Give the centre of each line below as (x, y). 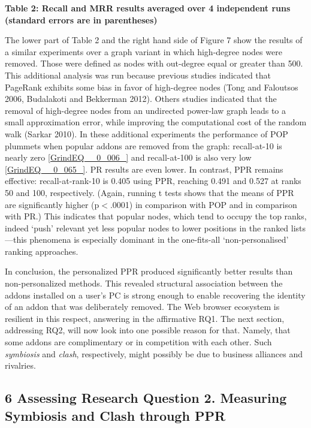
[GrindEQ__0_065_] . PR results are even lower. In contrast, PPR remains (144, 169)
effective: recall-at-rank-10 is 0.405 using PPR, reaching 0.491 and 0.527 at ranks (153, 181)
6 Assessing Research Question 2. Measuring (146, 398)
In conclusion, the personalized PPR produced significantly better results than (149, 271)
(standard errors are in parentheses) (81, 19)
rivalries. (20, 365)
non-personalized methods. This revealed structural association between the (144, 283)
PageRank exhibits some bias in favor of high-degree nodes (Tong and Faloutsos (152, 87)
